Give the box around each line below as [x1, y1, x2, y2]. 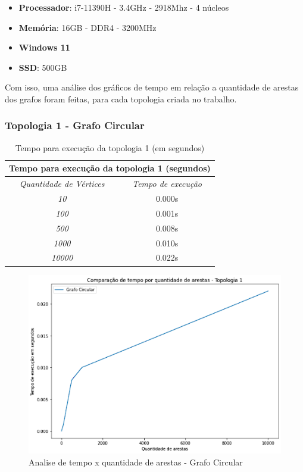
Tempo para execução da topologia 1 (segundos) [9, 162, 211, 174]
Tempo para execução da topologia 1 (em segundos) [15, 141, 205, 154]
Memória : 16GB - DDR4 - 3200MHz [18, 21, 157, 33]
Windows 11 [18, 41, 70, 54]
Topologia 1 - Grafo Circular [5, 118, 145, 133]
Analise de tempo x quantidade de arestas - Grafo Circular [29, 456, 243, 468]
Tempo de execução [132, 177, 202, 190]
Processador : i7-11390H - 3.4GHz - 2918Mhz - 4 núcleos [18, 1, 229, 13]
